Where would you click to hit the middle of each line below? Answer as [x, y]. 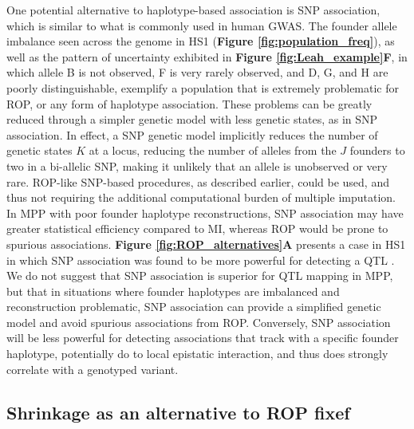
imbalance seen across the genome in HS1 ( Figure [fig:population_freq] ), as [201, 41]
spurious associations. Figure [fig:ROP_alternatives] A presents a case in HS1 [206, 244]
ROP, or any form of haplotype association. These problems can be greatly [189, 103]
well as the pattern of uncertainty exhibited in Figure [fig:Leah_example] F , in [207, 56]
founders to [377, 150]
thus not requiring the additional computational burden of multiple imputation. [201, 197]
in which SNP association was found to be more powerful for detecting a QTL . [201, 260]
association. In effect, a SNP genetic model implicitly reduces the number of [192, 134]
